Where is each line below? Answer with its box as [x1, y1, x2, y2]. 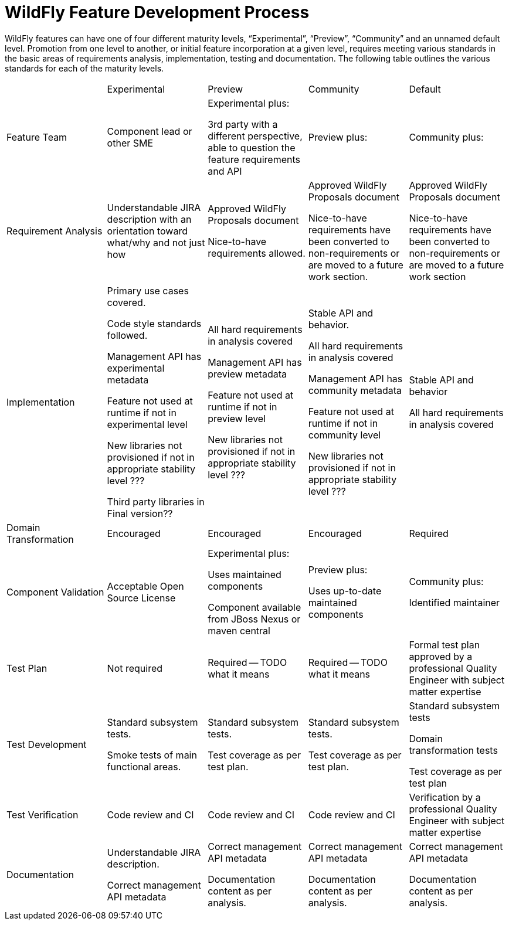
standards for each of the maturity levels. [5, 63, 164, 73]
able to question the [208, 141, 296, 154]
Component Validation [6, 586, 104, 598]
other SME [107, 137, 154, 149]
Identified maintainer [409, 596, 500, 608]
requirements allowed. [208, 247, 306, 259]
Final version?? [107, 507, 173, 519]
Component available [208, 601, 301, 613]
